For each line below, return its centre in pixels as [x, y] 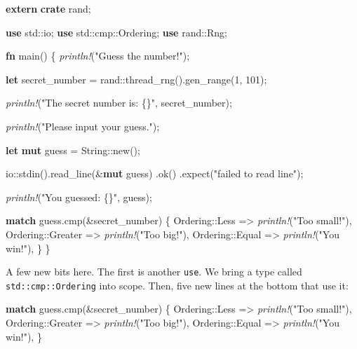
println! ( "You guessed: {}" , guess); [79, 197]
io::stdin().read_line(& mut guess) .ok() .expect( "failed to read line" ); [155, 173]
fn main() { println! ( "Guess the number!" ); [98, 56]
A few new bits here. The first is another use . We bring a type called [154, 272]
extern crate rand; [48, 8]
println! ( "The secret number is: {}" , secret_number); [119, 103]
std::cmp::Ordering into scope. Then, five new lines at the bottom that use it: [177, 285]
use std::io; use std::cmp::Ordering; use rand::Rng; [116, 32]
